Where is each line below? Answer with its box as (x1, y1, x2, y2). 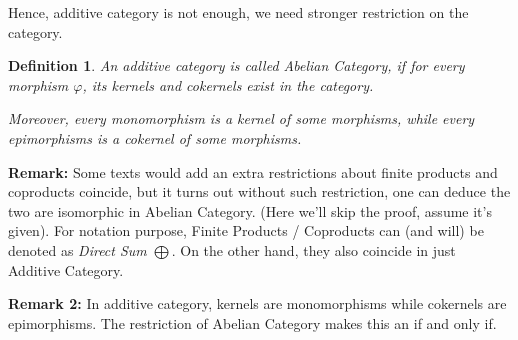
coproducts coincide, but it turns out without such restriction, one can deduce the (8, 181, 511, 202)
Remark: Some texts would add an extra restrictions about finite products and (8, 161, 498, 182)
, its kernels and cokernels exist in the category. (82, 74, 374, 95)
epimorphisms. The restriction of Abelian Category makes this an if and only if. (8, 312, 497, 333)
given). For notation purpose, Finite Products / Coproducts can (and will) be (8, 220, 484, 241)
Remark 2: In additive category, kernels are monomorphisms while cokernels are (8, 293, 507, 314)
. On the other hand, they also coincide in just (171, 239, 456, 260)
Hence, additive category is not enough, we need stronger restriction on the (8, 2, 469, 22)
